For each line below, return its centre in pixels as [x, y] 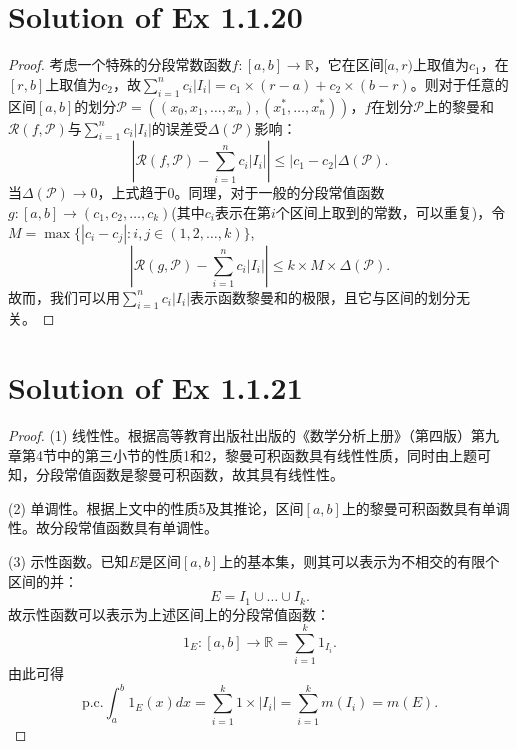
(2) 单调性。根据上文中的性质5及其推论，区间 [156, 507]
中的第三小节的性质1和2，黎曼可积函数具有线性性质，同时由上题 [266, 454]
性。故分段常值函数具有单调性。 [113, 527]
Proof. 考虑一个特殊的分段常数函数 [120, 64]
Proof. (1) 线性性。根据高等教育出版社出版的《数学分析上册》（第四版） [240, 435]
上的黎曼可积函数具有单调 [425, 507]
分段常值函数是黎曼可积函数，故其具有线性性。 [189, 474]
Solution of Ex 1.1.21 [155, 387]
